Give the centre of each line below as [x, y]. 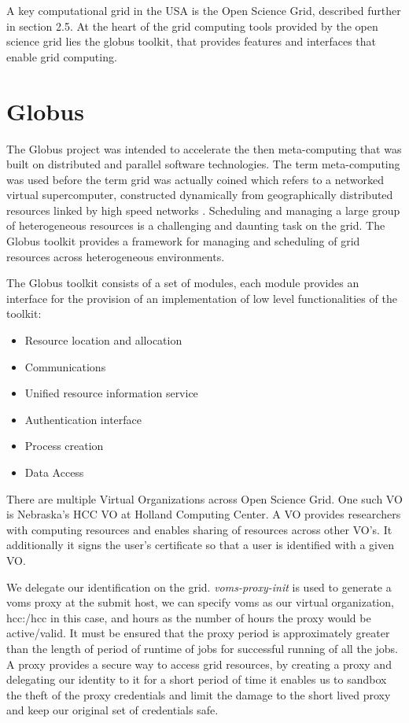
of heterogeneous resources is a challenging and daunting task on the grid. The [196, 225]
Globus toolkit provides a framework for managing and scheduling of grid [183, 241]
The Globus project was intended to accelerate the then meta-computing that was [204, 148]
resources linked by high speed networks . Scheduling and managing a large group [203, 210]
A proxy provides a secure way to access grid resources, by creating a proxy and [199, 664]
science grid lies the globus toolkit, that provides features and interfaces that [192, 41]
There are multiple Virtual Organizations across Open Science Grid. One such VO [204, 498]
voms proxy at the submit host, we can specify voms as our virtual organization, [200, 602]
